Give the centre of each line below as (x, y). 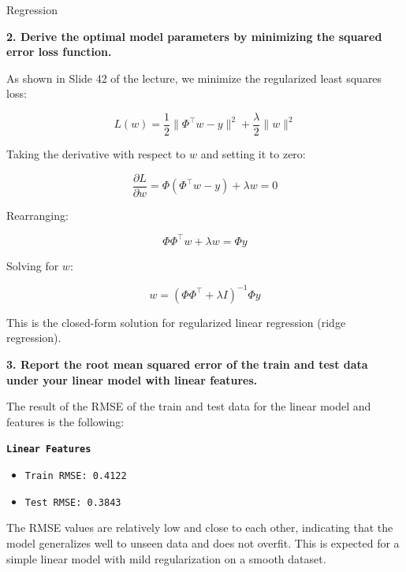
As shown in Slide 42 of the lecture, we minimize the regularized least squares (194, 78)
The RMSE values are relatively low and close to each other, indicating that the (200, 527)
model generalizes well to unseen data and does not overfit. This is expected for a (203, 543)
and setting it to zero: (253, 154)
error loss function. (59, 52)
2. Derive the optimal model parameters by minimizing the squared (194, 36)
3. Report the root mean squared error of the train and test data (187, 364)
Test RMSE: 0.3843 (73, 502)
